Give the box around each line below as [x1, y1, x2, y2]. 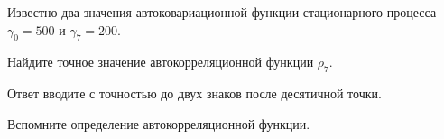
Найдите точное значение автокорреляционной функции [7, 52, 314, 71]
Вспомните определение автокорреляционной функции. [7, 114, 310, 133]
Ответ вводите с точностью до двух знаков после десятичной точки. [7, 84, 382, 103]
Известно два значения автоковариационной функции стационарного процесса [7, 3, 437, 21]
